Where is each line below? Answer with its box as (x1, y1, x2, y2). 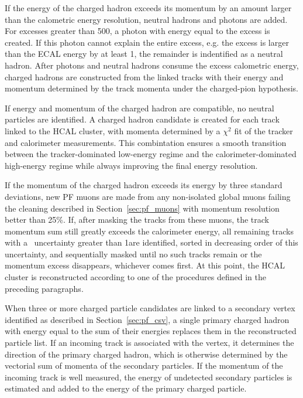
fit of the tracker (234, 124, 293, 137)
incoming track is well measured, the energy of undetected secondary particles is (5, 370, 292, 383)
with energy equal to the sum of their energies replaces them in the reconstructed (5, 325, 297, 337)
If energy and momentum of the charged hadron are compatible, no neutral (5, 101, 274, 114)
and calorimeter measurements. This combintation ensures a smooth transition (5, 136, 287, 148)
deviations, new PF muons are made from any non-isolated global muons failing (5, 190, 291, 202)
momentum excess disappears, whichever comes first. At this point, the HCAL (5, 259, 285, 271)
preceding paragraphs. (5, 282, 84, 294)
